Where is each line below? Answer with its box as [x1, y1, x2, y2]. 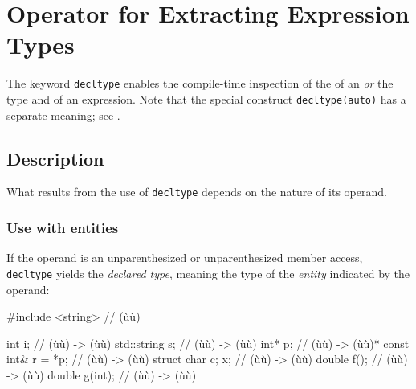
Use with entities [6, 218, 119, 237]
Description [6, 145, 104, 170]
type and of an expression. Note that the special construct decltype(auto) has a [6, 90, 406, 107]
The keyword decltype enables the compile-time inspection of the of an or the [6, 75, 394, 92]
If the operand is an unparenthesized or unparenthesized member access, [6, 249, 363, 266]
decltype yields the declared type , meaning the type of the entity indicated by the [6, 264, 410, 281]
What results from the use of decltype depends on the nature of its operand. [6, 183, 387, 200]
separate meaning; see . [6, 106, 120, 123]
